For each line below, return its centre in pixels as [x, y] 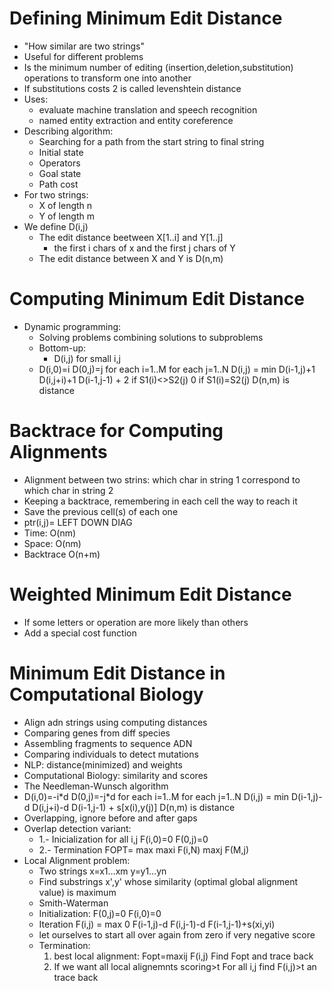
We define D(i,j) [56, 226]
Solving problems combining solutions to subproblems [151, 337]
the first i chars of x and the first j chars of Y [144, 248]
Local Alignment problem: [77, 860]
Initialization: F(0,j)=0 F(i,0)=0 [100, 913]
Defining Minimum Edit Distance [146, 18]
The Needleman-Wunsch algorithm [96, 786]
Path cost [58, 184]
